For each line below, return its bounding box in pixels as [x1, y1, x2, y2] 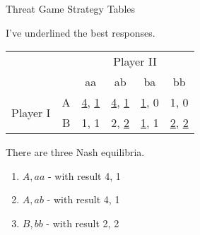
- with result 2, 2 [46, 215, 119, 230]
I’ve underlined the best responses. [6, 25, 155, 40]
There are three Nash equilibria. [6, 145, 145, 159]
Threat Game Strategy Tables [6, 1, 136, 16]
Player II [113, 53, 157, 70]
